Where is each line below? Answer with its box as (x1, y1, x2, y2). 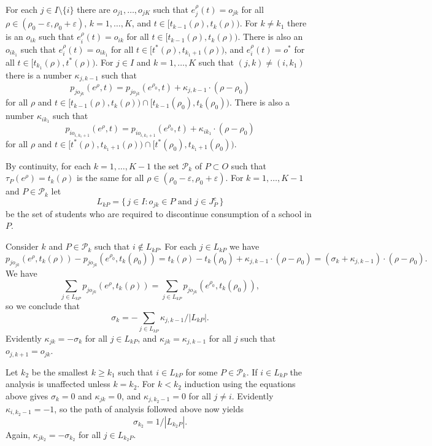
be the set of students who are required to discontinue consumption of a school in (6, 207, 312, 220)
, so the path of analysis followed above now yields (54, 402, 244, 415)
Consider (6, 240, 39, 253)
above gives (6, 389, 48, 402)
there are (77, 3, 110, 15)
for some (185, 365, 218, 378)
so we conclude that (6, 299, 80, 312)
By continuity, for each (6, 159, 91, 172)
